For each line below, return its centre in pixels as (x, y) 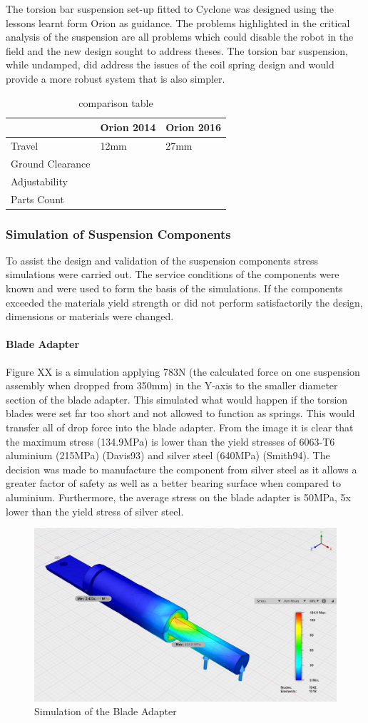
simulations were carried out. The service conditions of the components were (173, 274)
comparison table (116, 102)
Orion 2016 (193, 127)
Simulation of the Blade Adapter (106, 711)
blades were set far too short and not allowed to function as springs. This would (180, 413)
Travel (25, 145)
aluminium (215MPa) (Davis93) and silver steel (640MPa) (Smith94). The (168, 455)
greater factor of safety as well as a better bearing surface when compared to (173, 483)
